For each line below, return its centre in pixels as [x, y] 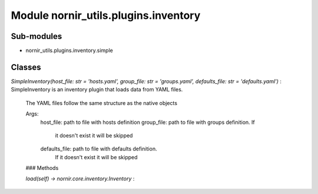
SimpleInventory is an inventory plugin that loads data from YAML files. [97, 90]
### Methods [42, 168]
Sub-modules [37, 36]
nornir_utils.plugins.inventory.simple [69, 51]
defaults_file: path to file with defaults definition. [99, 149]
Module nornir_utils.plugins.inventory [106, 15]
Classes [26, 67]
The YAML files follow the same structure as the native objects [102, 103]
